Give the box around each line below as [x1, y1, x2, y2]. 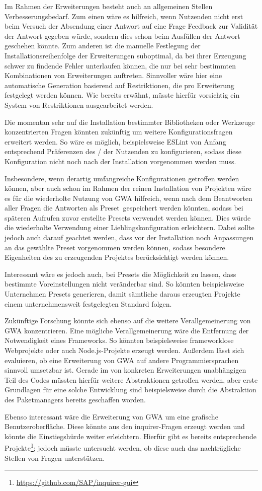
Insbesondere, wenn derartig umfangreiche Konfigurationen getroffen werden [5, 173, 239, 183]
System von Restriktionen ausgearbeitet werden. [5, 99, 153, 110]
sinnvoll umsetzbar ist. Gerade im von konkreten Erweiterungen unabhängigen [5, 365, 246, 375]
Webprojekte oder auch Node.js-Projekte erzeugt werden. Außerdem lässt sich [5, 345, 244, 355]
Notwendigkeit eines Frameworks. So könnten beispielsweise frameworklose [5, 335, 234, 345]
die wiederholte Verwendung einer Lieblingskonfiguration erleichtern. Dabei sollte [5, 222, 254, 233]
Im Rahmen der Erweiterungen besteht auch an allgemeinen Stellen [5, 1, 213, 11]
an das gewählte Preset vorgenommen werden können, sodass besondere [5, 242, 225, 252]
